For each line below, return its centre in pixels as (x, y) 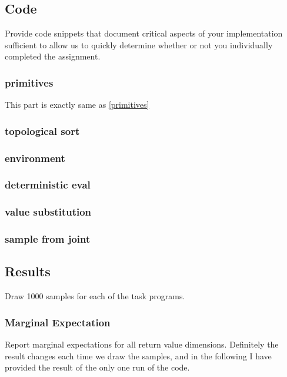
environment (35, 158)
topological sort (42, 130)
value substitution (48, 212)
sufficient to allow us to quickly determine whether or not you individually (139, 44)
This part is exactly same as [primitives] (77, 105)
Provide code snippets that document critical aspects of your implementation (144, 33)
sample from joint (48, 239)
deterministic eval (48, 185)
